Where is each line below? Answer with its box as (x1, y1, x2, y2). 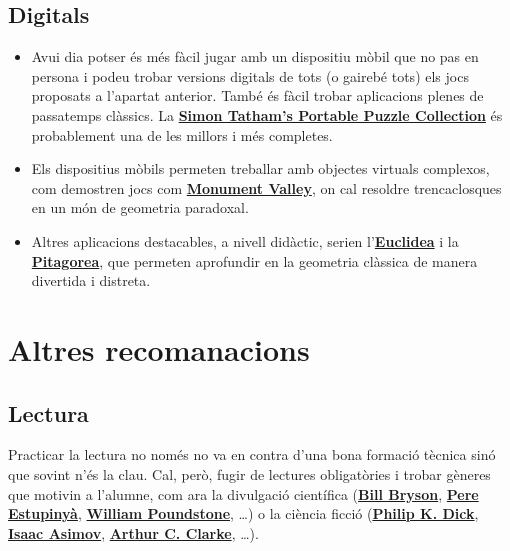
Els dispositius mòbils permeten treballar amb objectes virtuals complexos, (31, 158, 490, 179)
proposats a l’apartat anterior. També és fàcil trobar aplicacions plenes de (31, 85, 484, 106)
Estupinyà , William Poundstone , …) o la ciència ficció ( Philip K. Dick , (8, 503, 479, 524)
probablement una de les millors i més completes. (31, 124, 333, 145)
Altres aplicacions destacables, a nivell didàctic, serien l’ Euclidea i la (31, 230, 459, 251)
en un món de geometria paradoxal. (31, 197, 249, 218)
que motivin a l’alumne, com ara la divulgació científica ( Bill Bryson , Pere (8, 483, 479, 504)
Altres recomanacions (8, 328, 310, 369)
